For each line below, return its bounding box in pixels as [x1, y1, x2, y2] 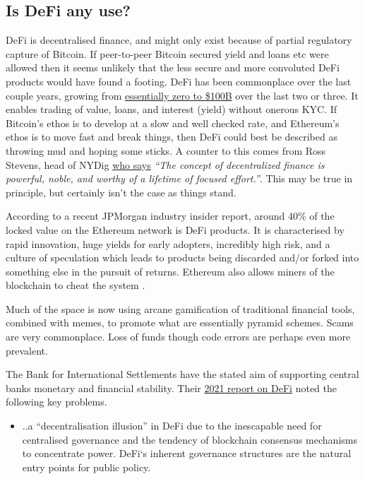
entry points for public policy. [22, 459, 151, 474]
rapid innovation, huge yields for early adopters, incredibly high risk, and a [6, 236, 330, 251]
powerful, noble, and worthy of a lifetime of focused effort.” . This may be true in [6, 171, 353, 186]
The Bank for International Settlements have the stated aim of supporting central [6, 367, 359, 382]
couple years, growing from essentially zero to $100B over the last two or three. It [6, 88, 359, 102]
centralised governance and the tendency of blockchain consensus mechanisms [22, 432, 357, 447]
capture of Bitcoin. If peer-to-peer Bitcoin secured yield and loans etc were [6, 46, 329, 61]
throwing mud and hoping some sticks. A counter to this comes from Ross [6, 143, 326, 158]
